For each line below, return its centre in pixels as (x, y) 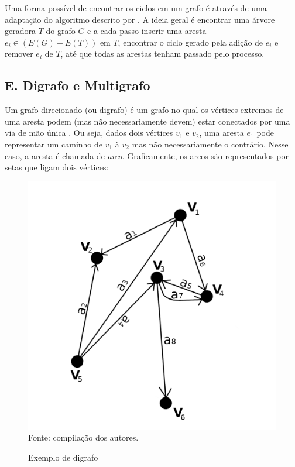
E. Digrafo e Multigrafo (78, 85)
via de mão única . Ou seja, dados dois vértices (89, 133)
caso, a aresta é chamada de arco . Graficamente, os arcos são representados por (147, 155)
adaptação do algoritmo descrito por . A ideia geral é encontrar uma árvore (140, 19)
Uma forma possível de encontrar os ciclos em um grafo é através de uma (136, 8)
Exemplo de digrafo (63, 457)
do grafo (61, 31)
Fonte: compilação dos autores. (83, 437)
